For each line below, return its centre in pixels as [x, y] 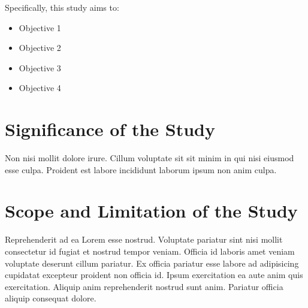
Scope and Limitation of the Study [151, 211]
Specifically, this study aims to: [62, 7]
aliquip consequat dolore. [51, 298]
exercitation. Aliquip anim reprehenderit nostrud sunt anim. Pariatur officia [144, 286]
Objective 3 [40, 67]
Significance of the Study [110, 129]
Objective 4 [40, 88]
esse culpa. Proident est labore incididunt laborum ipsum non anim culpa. [141, 169]
